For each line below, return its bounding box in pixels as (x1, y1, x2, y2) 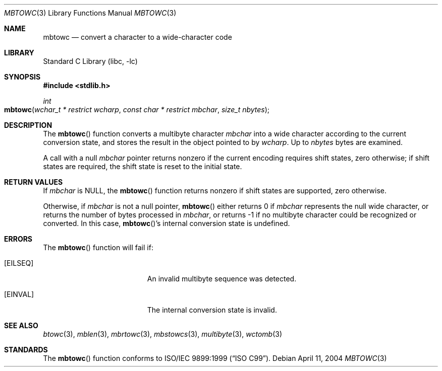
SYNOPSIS (4, 72, 41, 81)
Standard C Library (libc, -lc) (43, 57, 138, 65)
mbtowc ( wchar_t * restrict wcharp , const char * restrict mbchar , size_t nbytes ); (4, 105, 270, 114)
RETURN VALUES (4, 178, 63, 186)
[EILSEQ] (4, 259, 34, 267)
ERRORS (4, 235, 33, 243)
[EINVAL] (4, 290, 34, 299)
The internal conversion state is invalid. (147, 306, 277, 314)
